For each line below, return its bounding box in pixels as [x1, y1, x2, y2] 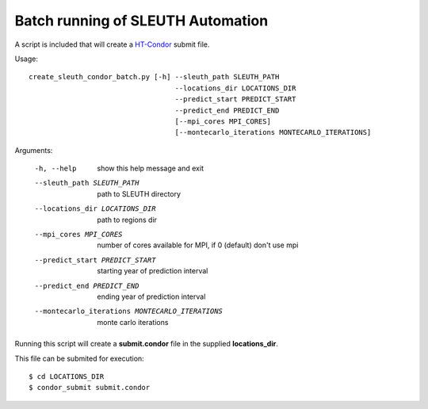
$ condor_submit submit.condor [29, 383, 151, 392]
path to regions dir [97, 215, 158, 224]
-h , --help [34, 164, 77, 174]
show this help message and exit [97, 163, 204, 174]
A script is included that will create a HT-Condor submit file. [14, 40, 210, 49]
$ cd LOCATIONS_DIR [29, 372, 105, 380]
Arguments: [14, 145, 53, 155]
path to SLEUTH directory [97, 189, 182, 198]
